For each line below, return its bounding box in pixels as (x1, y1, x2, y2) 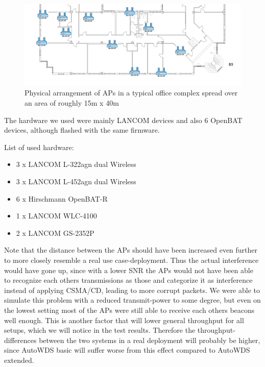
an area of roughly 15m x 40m (25, 97, 119, 108)
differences (4, 334, 37, 345)
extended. (4, 354, 34, 365)
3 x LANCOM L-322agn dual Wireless (16, 159, 136, 169)
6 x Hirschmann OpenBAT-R (16, 193, 108, 204)
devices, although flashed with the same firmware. (4, 125, 160, 135)
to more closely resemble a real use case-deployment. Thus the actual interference (4, 254, 259, 265)
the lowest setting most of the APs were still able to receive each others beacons (4, 304, 255, 315)
